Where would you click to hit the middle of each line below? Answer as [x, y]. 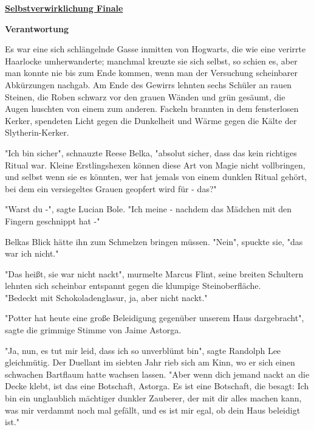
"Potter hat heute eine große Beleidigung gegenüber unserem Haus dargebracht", [155, 318]
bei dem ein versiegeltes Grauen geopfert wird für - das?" [111, 188]
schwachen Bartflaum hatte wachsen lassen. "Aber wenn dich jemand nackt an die [157, 374]
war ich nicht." [32, 253]
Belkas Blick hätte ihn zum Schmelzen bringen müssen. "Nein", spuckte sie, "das [154, 241]
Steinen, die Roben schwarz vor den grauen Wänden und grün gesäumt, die [145, 96]
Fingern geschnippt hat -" [53, 220]
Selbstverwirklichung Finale [64, 8]
